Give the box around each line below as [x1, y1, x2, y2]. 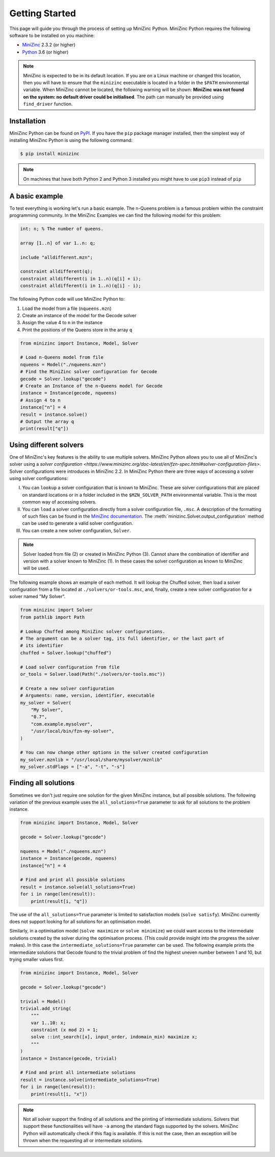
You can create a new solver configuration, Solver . [22, 527, 131, 533]
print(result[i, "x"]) [31, 1091, 88, 1097]
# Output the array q [20, 418, 74, 425]
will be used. [23, 565, 50, 571]
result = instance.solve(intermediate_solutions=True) [20, 1077, 160, 1083]
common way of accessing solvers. [22, 499, 97, 505]
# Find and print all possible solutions [20, 877, 125, 883]
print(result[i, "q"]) [31, 898, 88, 904]
